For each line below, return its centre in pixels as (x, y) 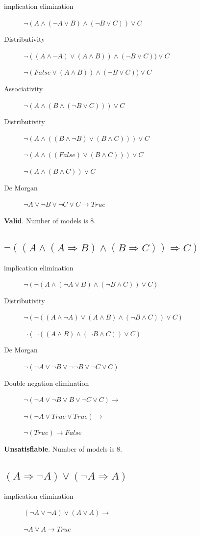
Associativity (24, 88)
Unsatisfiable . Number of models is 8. (63, 449)
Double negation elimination (47, 383)
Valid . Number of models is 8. (50, 220)
